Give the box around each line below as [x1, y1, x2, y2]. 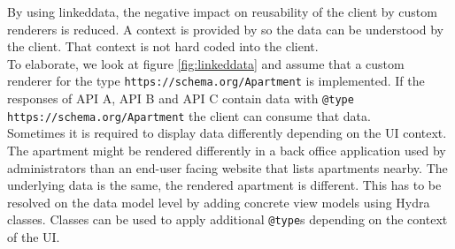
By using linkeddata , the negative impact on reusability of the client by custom [7, 3, 437, 20]
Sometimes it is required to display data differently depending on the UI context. [7, 124, 447, 142]
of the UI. [7, 227, 60, 245]
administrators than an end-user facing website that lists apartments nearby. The [7, 158, 448, 177]
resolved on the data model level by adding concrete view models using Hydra [7, 192, 430, 211]
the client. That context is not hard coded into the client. [7, 37, 319, 56]
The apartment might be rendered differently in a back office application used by [7, 140, 446, 159]
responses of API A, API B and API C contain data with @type [7, 89, 354, 108]
